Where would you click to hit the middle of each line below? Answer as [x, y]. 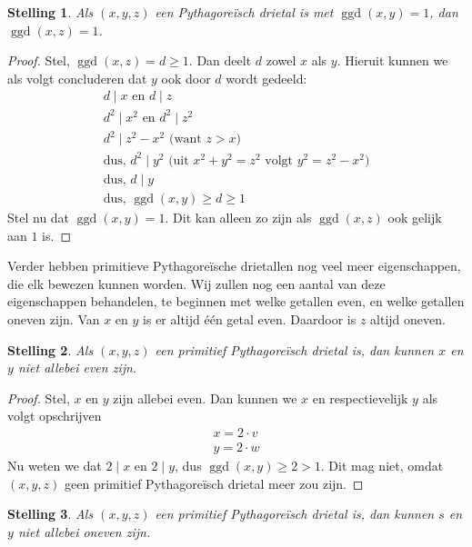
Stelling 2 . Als [50, 349]
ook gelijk [415, 218]
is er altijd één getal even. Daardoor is [250, 319]
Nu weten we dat [55, 466]
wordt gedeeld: [266, 78]
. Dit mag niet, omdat [382, 466]
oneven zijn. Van [54, 319]
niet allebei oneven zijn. [84, 531]
